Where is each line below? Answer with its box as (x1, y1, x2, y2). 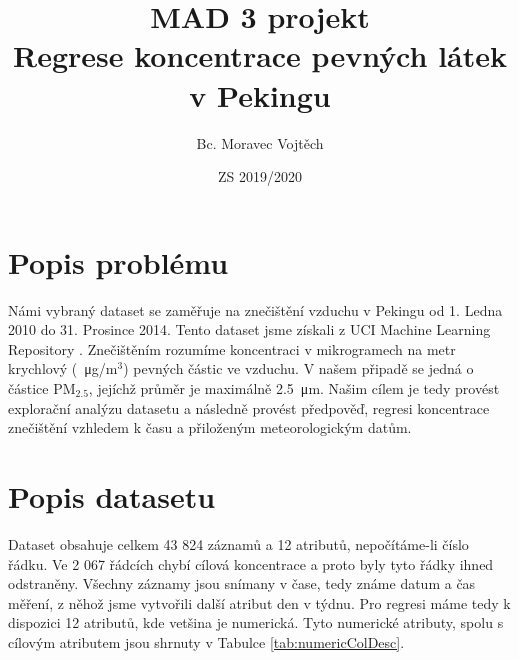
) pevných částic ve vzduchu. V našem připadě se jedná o (123, 358, 474, 379)
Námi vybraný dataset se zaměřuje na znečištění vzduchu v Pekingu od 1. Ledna (8, 299, 503, 320)
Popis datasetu (8, 475, 216, 516)
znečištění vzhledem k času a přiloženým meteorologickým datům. (8, 417, 412, 438)
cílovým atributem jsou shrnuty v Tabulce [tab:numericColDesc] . (8, 631, 405, 652)
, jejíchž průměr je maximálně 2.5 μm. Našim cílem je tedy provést (88, 378, 500, 398)
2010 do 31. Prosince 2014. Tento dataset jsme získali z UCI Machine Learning (8, 319, 491, 340)
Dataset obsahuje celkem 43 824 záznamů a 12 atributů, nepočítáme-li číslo (8, 533, 469, 554)
